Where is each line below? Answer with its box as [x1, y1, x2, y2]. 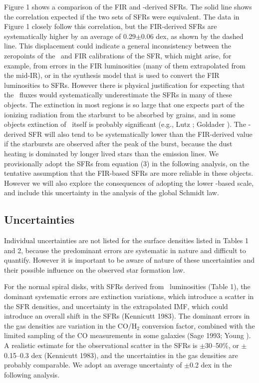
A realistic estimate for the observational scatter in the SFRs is [4, 340, 198, 351]
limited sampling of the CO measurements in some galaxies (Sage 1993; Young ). [4, 330, 251, 341]
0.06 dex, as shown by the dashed [141, 30, 244, 41]
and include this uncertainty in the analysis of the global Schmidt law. [4, 187, 219, 198]
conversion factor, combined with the [142, 320, 255, 331]
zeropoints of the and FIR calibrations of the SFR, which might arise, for [4, 50, 232, 60]
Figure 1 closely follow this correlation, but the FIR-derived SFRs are [4, 21, 217, 31]
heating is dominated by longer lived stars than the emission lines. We [4, 148, 219, 158]
